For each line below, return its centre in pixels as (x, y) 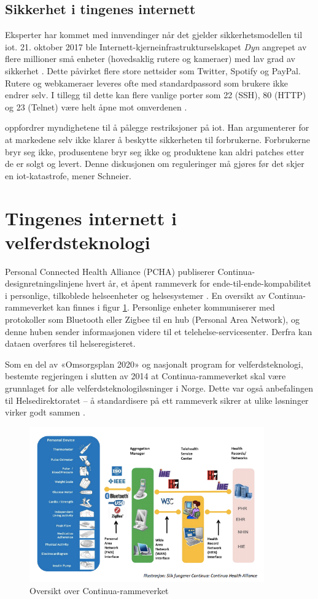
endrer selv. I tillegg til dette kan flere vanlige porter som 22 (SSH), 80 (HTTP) (156, 95)
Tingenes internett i (91, 218)
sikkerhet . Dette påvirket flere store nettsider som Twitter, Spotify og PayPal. (153, 70)
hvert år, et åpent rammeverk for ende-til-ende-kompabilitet (199, 283)
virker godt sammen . (45, 412)
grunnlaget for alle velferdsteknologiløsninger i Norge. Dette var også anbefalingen (159, 388)
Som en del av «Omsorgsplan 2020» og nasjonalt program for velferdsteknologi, (154, 364)
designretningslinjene (44, 283)
